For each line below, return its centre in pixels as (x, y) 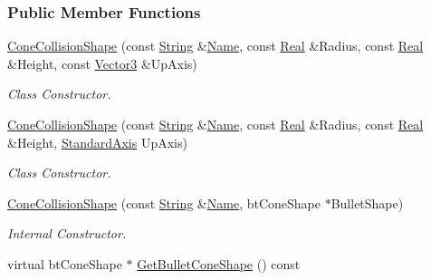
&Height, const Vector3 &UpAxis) (102, 63)
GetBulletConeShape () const (219, 263)
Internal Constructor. (67, 233)
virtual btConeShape (65, 263)
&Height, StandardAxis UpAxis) (97, 142)
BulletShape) (367, 203)
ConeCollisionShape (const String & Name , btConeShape (164, 203)
